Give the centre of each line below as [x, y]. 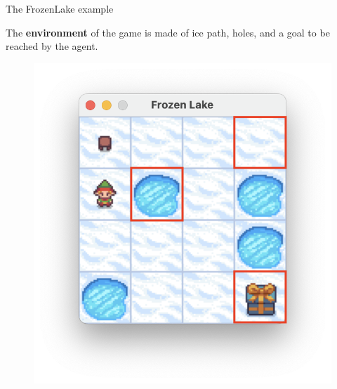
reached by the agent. [52, 46]
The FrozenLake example [60, 8]
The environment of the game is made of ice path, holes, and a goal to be [168, 32]
